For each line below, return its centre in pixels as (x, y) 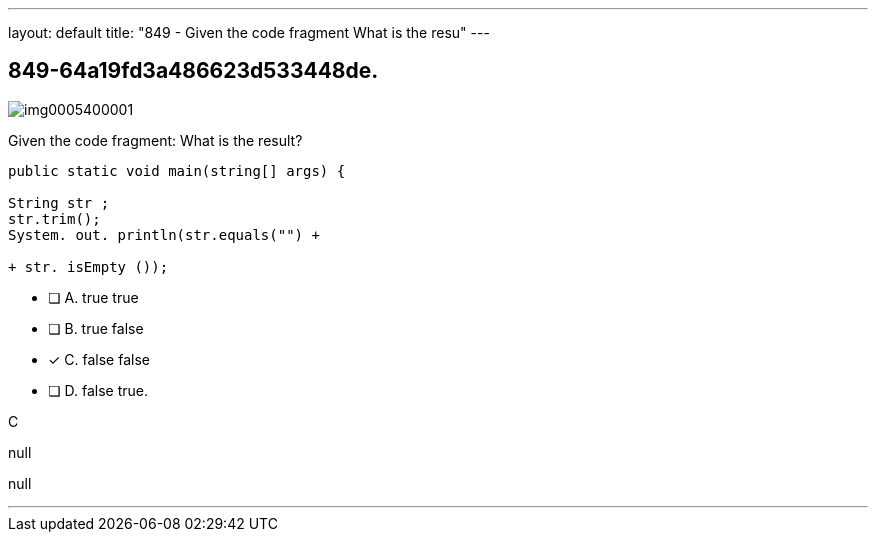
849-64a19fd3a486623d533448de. (193, 71)
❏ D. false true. (98, 390)
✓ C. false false (99, 359)
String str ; (59, 202)
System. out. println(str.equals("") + (164, 234)
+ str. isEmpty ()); (88, 266)
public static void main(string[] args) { (177, 170)
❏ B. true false (96, 328)
